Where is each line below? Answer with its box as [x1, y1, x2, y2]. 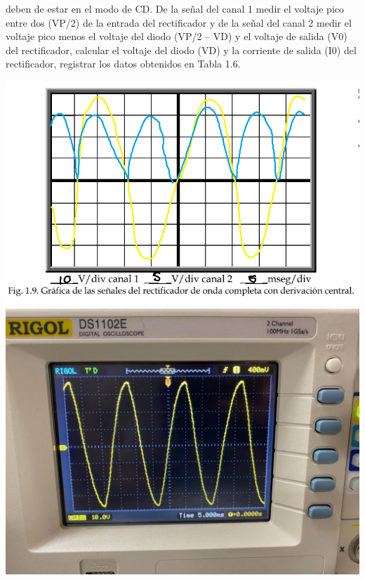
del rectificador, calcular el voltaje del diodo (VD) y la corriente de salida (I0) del [6, 42, 357, 57]
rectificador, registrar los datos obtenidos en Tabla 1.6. [6, 56, 241, 71]
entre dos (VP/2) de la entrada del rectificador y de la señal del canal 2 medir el [6, 15, 352, 30]
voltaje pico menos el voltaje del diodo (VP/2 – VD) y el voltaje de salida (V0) [6, 29, 347, 44]
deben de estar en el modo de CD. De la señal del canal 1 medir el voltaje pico [6, 1, 345, 15]
